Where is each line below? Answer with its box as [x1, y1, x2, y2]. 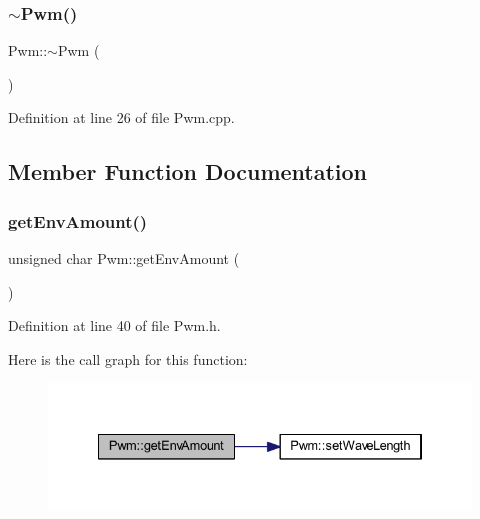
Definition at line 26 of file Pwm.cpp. [8, 107, 235, 128]
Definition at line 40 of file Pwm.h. [8, 315, 221, 336]
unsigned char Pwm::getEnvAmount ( [8, 248, 240, 268]
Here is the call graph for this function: [8, 348, 248, 369]
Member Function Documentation [8, 156, 368, 187]
